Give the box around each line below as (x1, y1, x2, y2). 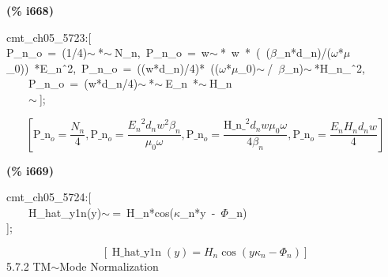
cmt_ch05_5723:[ (6, 28, 92, 45)
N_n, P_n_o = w (114, 44, 209, 61)
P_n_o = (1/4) (6, 44, 88, 61)
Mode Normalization (59, 257, 159, 274)
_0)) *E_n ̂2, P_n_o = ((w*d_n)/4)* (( (6, 59, 220, 76)
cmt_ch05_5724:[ (6, 189, 92, 205)
